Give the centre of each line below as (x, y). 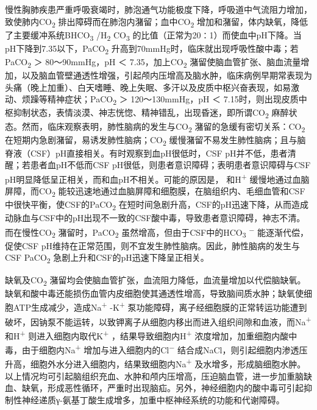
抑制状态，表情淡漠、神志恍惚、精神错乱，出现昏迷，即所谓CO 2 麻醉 (151, 113)
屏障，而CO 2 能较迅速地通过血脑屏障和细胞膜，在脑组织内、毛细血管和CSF (155, 192)
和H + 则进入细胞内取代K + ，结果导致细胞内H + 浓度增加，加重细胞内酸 (147, 334)
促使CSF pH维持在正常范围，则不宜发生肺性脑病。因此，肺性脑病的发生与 (152, 245)
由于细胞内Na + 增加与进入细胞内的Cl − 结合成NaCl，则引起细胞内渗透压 (165, 349)
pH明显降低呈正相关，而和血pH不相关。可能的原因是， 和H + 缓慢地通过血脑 (157, 178)
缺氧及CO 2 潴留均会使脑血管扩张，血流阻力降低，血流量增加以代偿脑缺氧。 (155, 280)
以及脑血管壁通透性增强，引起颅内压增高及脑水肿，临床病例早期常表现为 (167, 75)
